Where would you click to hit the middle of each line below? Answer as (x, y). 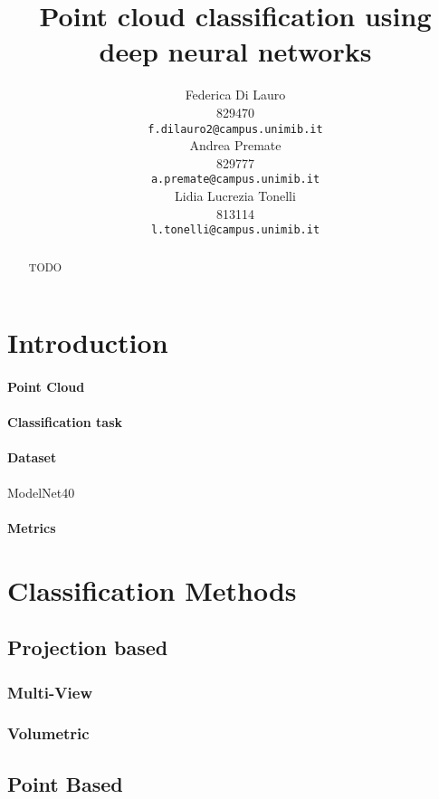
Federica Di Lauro (235, 95)
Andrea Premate (235, 145)
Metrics (32, 527)
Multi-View (50, 692)
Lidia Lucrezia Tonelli (235, 195)
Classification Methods (152, 590)
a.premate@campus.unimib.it (235, 180)
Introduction (88, 342)
